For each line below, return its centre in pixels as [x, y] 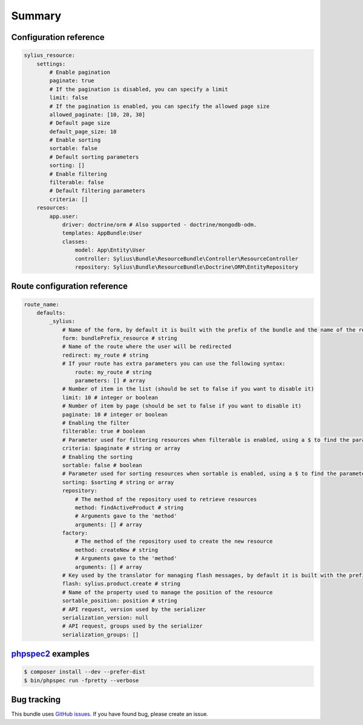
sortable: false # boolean [102, 465]
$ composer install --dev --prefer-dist [84, 672]
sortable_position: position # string [120, 601]
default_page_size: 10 [83, 131]
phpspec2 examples [51, 654]
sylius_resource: [50, 55]
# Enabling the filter [96, 423]
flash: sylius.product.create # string [121, 584]
